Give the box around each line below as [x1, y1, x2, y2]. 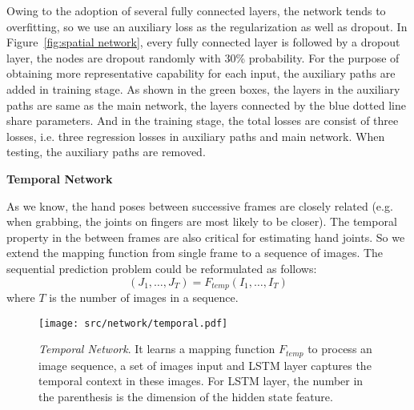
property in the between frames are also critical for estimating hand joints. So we [6, 228, 405, 245]
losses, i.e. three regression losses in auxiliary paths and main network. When [6, 127, 385, 144]
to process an [307, 340, 372, 357]
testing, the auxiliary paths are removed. [6, 143, 206, 160]
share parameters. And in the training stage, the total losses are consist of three [6, 112, 399, 129]
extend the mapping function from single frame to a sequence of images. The [6, 244, 384, 261]
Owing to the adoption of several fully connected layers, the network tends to [6, 2, 386, 18]
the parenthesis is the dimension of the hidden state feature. [38, 388, 333, 404]
